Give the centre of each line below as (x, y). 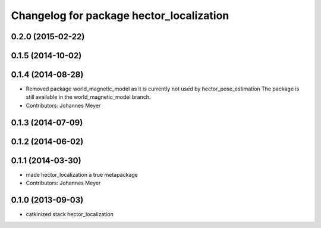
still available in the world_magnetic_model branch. (88, 97)
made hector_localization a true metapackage (82, 174)
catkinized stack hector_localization (70, 214)
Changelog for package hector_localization (120, 15)
